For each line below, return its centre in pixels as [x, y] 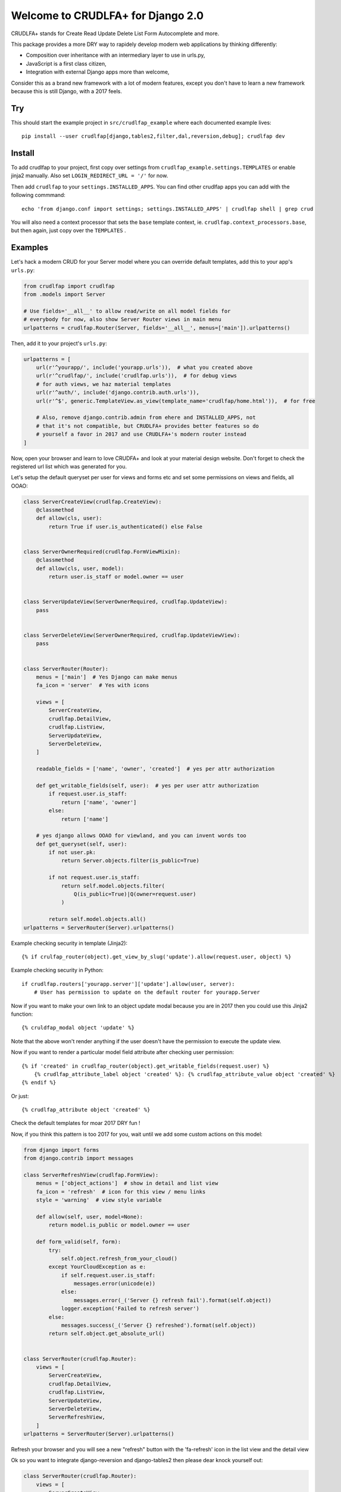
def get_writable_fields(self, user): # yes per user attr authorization [147, 785]
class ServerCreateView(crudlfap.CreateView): [93, 502]
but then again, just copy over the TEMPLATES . [68, 230]
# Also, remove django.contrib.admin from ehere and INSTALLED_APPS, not [146, 417]
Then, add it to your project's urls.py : [59, 343]
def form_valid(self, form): [79, 1242]
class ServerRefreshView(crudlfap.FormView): [91, 1175]
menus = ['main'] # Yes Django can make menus [107, 677]
